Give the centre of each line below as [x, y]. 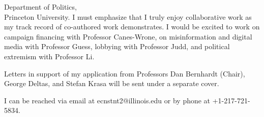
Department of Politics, [40, 7]
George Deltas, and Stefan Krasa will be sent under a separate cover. [112, 83]
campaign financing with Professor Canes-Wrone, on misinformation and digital [128, 36]
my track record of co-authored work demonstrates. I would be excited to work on [132, 27]
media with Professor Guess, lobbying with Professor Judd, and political [117, 46]
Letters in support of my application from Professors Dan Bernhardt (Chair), [125, 73]
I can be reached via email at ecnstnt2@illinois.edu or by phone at [107, 100]
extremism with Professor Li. [49, 56]
